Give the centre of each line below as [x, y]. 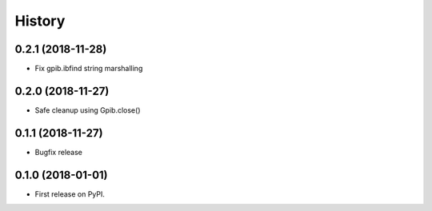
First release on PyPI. [70, 194]
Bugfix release [59, 152]
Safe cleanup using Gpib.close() [88, 110]
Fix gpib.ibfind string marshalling [89, 69]
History [40, 21]
